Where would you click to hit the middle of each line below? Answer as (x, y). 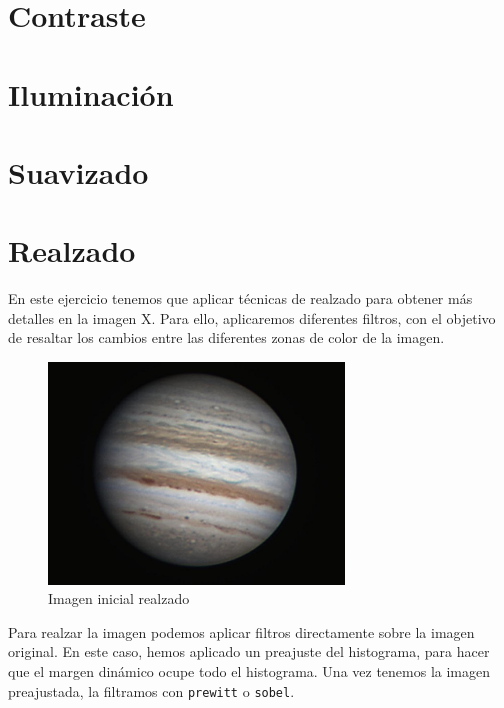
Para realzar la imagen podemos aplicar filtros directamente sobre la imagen (241, 631)
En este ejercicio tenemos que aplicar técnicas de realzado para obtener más (240, 298)
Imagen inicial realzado (119, 598)
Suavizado (78, 171)
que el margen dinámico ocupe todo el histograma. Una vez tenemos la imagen (249, 671)
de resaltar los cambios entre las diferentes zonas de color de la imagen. (226, 337)
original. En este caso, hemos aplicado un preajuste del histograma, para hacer (249, 651)
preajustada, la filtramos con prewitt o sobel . (151, 690)
